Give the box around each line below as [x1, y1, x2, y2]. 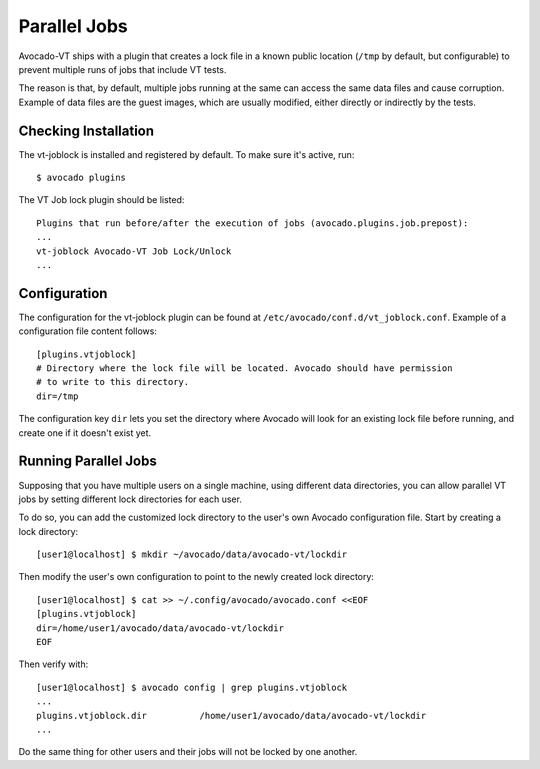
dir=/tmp [36, 390, 79, 402]
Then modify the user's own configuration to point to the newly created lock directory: [18, 571, 375, 583]
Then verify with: [18, 658, 89, 670]
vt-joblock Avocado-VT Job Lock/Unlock [36, 245, 232, 257]
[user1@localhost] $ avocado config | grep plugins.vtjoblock [36, 681, 348, 693]
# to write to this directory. [36, 376, 190, 388]
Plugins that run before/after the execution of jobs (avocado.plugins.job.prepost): [36, 217, 469, 229]
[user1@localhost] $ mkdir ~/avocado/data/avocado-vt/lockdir [36, 549, 348, 560]
